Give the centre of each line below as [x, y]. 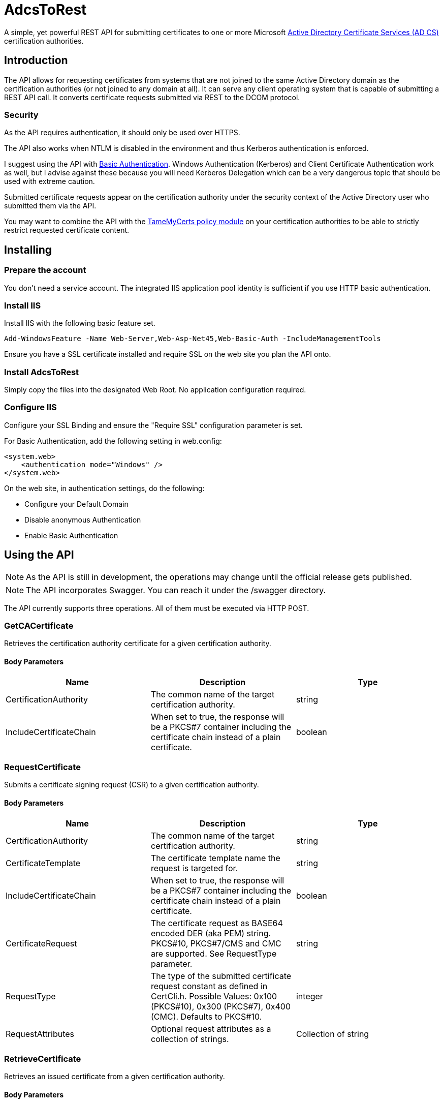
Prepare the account [45, 270]
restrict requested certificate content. [67, 230]
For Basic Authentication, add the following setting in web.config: [113, 441]
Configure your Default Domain [76, 504]
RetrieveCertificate [43, 1059]
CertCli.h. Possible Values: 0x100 [214, 996]
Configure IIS [30, 407]
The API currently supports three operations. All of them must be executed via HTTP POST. [157, 608]
